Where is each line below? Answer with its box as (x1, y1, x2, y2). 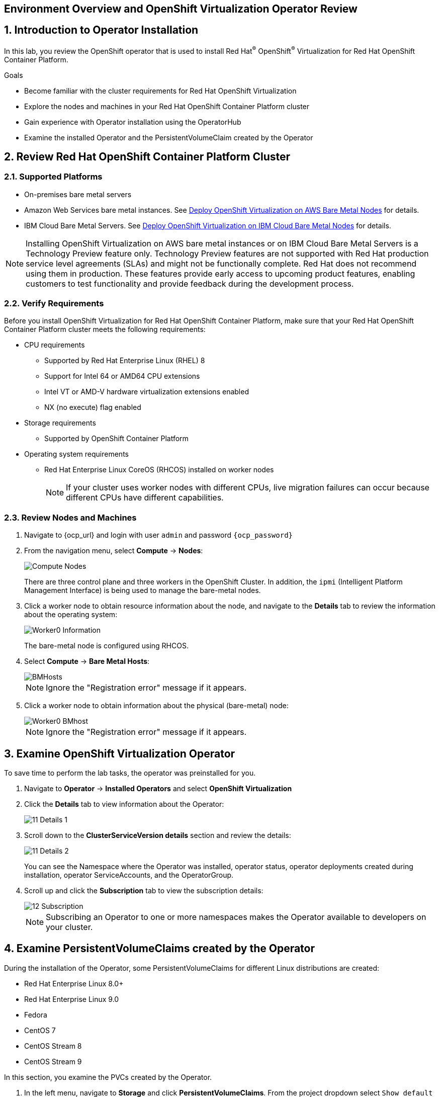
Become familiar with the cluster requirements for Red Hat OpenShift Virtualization (24, 86, 297, 95)
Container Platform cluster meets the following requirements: (4, 325, 206, 334)
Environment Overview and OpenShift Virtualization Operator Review (4, 3, 358, 15)
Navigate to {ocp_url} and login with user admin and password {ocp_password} (24, 531, 293, 540)
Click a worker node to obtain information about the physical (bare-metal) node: (24, 701, 289, 710)
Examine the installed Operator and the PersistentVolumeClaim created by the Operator (24, 133, 313, 142)
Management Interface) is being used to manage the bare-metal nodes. (24, 586, 261, 595)
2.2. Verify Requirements (4, 298, 104, 309)
